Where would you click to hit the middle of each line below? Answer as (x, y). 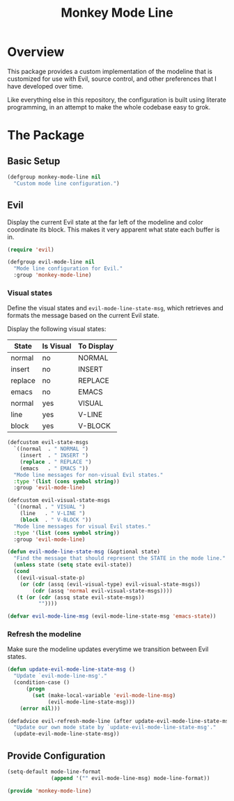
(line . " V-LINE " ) (53, 514)
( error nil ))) (40, 708)
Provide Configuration (56, 755)
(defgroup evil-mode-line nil (51, 262)
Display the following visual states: (57, 329)
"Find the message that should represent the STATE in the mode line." (120, 558)
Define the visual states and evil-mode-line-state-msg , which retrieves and (116, 308)
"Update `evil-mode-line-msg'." (61, 676)
